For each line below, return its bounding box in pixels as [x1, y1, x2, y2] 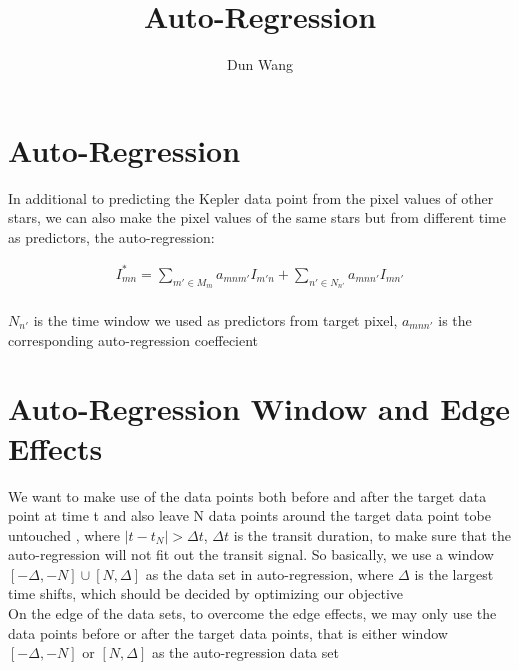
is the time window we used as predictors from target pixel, [33, 310, 398, 330]
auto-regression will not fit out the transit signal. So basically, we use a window [8, 544, 494, 565]
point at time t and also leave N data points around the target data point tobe [8, 505, 491, 526]
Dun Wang [227, 54, 293, 75]
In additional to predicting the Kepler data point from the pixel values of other [8, 187, 494, 208]
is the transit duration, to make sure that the [233, 524, 511, 545]
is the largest [414, 563, 494, 584]
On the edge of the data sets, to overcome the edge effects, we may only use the [8, 603, 497, 624]
